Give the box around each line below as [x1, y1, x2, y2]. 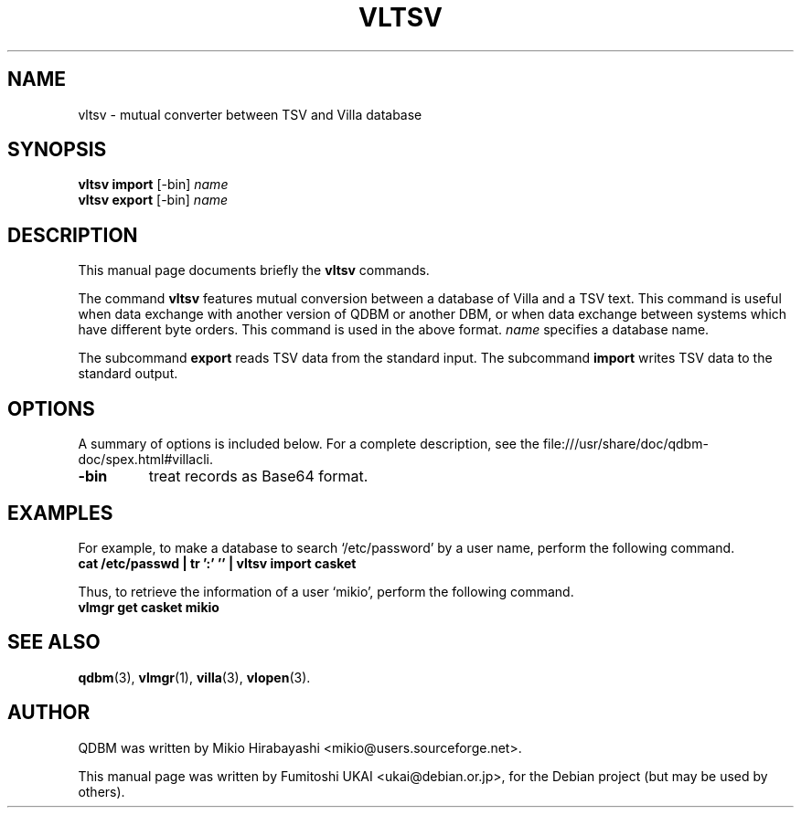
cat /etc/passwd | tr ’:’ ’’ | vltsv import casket [78, 555, 357, 571]
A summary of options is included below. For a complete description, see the [78, 436, 539, 452]
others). [78, 783, 125, 799]
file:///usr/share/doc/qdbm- [542, 436, 709, 452]
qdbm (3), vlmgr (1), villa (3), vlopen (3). [78, 669, 311, 685]
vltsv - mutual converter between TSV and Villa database [78, 106, 422, 122]
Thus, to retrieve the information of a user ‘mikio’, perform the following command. [78, 583, 574, 599]
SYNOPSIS [7, 138, 107, 162]
